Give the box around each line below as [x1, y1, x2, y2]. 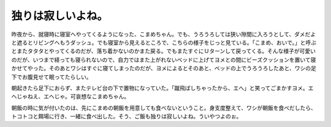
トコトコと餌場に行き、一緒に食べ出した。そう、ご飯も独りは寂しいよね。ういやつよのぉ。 [11, 113, 242, 120]
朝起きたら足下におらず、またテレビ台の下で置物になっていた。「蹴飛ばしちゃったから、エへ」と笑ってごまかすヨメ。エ [11, 84, 314, 92]
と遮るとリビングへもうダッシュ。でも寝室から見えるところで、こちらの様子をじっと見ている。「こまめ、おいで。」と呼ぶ [11, 38, 317, 46]
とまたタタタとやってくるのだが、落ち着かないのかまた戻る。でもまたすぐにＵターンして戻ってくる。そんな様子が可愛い [11, 48, 316, 55]
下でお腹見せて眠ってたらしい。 [11, 73, 92, 81]
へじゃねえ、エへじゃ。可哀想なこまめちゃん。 [11, 93, 130, 100]
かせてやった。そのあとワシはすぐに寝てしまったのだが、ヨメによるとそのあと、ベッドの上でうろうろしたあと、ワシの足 [11, 65, 317, 72]
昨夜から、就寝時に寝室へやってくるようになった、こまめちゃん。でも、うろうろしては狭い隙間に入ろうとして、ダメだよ [11, 31, 316, 38]
